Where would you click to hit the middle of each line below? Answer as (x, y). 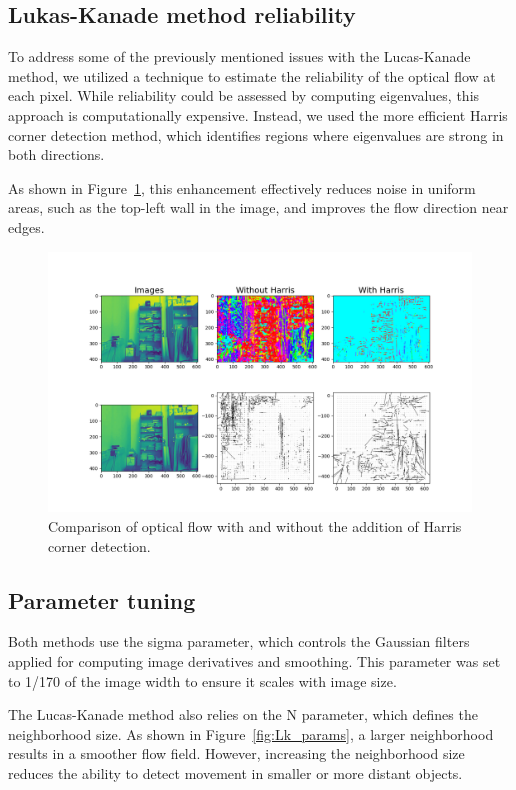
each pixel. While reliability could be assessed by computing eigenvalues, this (244, 95)
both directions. (56, 154)
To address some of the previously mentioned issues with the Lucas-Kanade (239, 56)
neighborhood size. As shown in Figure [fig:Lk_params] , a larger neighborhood (251, 733)
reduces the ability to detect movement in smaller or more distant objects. (235, 772)
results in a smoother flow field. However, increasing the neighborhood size (236, 753)
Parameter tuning (102, 599)
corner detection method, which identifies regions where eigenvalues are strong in (256, 134)
